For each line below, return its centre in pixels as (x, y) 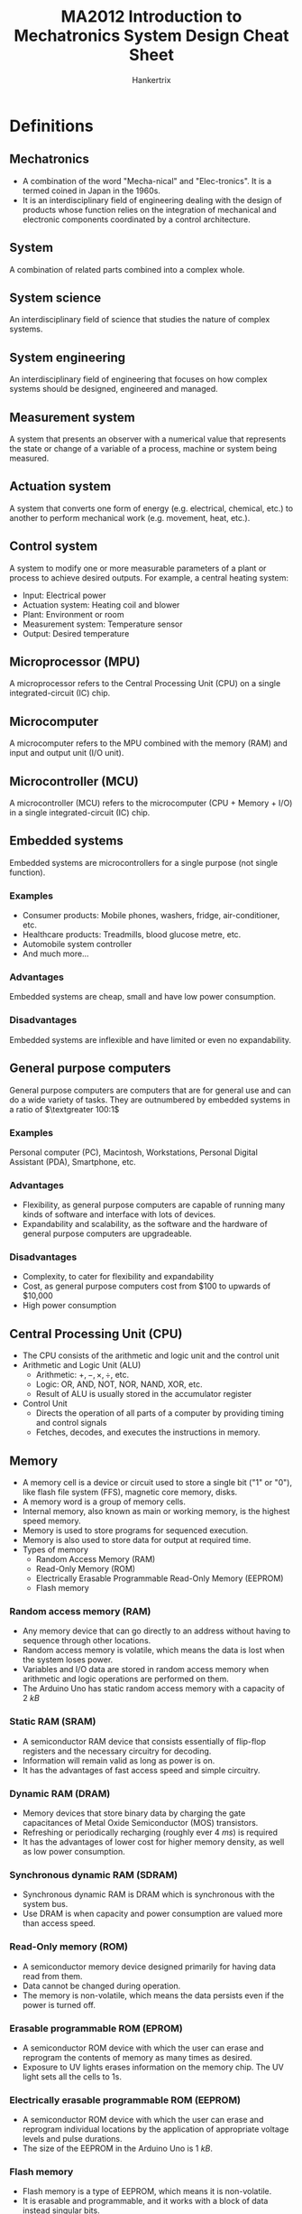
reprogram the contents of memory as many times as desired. (137, 2057)
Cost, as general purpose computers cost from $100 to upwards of (146, 1286)
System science (55, 298)
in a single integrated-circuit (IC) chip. (80, 813)
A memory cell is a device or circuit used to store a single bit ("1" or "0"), (157, 1483)
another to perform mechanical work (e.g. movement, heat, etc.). (130, 517)
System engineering (68, 357)
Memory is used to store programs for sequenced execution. (135, 1530)
